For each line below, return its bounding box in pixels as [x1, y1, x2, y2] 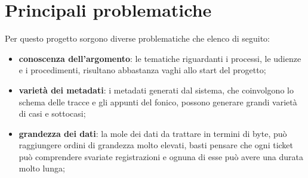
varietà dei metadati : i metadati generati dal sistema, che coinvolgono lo [19, 83, 294, 96]
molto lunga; [19, 162, 65, 174]
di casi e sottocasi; [19, 107, 86, 120]
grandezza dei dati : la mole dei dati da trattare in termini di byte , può [19, 127, 287, 139]
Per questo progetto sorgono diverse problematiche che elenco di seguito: [5, 32, 270, 45]
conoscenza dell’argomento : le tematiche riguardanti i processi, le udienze [19, 52, 301, 64]
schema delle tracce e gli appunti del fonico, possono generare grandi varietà [19, 95, 297, 108]
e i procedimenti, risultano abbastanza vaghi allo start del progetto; [19, 64, 266, 76]
